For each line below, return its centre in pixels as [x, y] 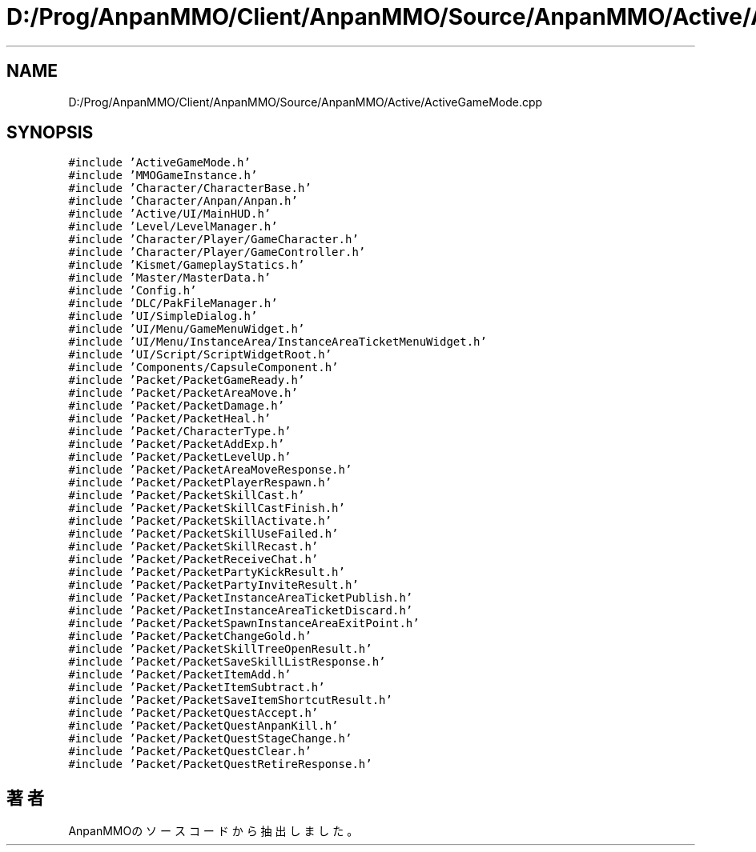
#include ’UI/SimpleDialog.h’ [163, 316]
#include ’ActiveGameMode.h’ [159, 163]
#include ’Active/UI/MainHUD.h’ [170, 214]
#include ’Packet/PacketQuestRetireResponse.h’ [220, 764]
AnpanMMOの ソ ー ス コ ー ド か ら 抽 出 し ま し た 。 [213, 831]
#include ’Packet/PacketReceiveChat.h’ [193, 560]
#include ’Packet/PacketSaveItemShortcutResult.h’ [230, 700]
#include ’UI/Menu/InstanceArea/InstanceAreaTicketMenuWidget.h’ [277, 342]
